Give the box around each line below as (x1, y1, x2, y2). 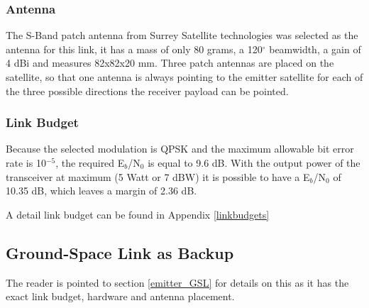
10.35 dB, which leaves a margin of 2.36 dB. (6, 183, 197, 198)
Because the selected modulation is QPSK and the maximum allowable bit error (6, 141, 354, 156)
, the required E (55, 155, 125, 170)
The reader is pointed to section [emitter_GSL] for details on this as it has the (6, 275, 349, 290)
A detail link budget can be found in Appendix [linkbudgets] (6, 207, 270, 221)
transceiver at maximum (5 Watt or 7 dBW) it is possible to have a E (6, 169, 310, 184)
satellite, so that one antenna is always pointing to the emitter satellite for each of (6, 70, 363, 84)
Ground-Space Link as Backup (6, 241, 234, 263)
